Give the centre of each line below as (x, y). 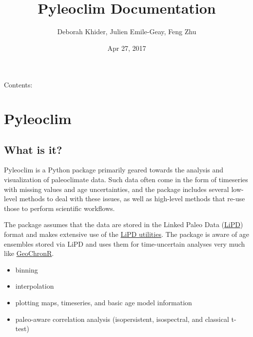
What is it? (33, 149)
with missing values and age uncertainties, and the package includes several (117, 189)
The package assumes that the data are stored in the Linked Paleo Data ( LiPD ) (124, 224)
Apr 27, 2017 (127, 48)
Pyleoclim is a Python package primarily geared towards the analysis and (114, 170)
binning (27, 269)
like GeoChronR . (29, 253)
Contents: (18, 85)
